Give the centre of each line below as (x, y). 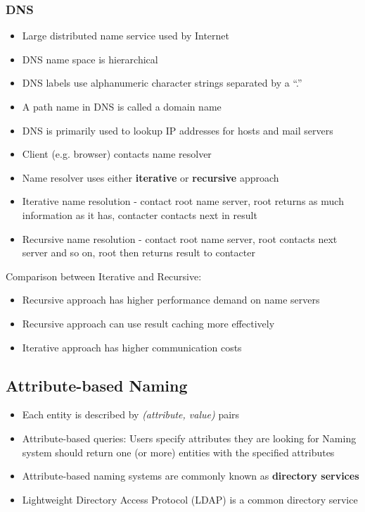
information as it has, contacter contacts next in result (140, 214)
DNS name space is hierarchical (90, 59)
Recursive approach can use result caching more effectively (148, 323)
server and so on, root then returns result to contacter (139, 252)
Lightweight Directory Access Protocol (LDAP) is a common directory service (190, 499)
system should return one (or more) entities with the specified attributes (178, 452)
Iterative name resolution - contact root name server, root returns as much (183, 201)
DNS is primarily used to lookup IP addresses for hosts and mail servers (178, 130)
